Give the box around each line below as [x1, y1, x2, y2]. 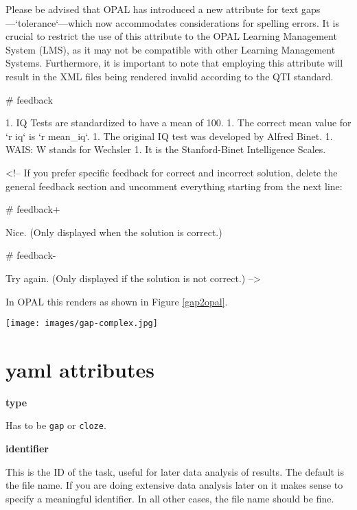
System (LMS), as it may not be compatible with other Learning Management [5, 42, 336, 56]
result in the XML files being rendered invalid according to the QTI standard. [5, 69, 334, 83]
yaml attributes [5, 355, 154, 383]
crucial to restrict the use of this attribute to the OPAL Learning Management [5, 29, 337, 43]
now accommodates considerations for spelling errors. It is [95, 15, 340, 30]
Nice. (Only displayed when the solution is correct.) [5, 224, 222, 239]
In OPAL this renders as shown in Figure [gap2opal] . [5, 294, 228, 308]
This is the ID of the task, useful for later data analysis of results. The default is [5, 464, 344, 478]
